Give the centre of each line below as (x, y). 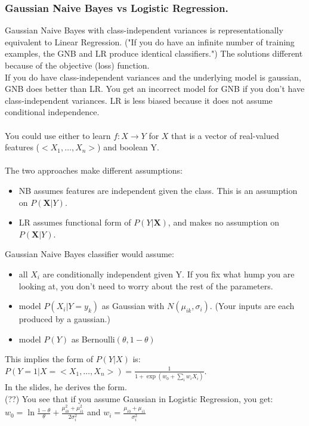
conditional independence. (52, 112)
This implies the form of (49, 359)
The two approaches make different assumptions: (94, 170)
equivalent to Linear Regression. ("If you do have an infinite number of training (150, 41)
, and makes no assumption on (223, 222)
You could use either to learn (58, 135)
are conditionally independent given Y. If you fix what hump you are (169, 274)
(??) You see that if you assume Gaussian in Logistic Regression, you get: (139, 398)
